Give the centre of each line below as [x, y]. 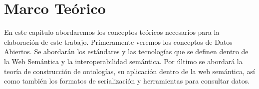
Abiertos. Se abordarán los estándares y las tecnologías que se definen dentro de [126, 51]
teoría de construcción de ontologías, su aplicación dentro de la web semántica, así [129, 71]
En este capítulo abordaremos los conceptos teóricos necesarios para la [112, 32]
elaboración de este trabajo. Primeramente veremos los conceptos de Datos [118, 42]
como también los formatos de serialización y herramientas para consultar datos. [127, 81]
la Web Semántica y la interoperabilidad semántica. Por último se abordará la [123, 61]
